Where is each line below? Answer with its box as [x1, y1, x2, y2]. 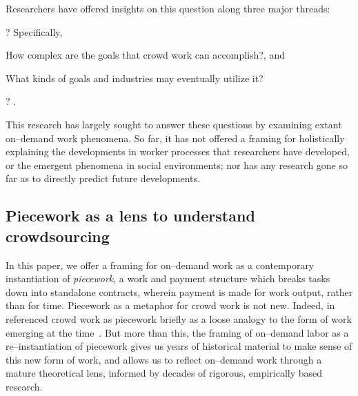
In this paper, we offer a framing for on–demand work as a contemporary [6, 257, 315, 272]
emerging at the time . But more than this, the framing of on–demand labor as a [6, 325, 349, 339]
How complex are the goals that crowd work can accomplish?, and [6, 48, 286, 62]
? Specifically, [6, 24, 63, 39]
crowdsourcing [6, 225, 110, 246]
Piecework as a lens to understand [6, 205, 255, 226]
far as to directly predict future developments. [6, 171, 200, 186]
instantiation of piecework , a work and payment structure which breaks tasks [6, 271, 330, 286]
